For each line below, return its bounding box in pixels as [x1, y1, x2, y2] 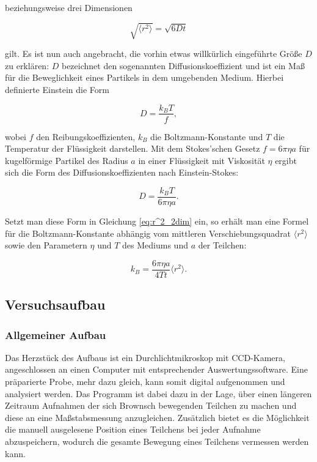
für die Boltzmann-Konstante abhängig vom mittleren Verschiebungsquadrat [5, 226, 291, 239]
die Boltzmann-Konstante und [150, 130, 263, 143]
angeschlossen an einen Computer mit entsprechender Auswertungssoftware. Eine [5, 363, 308, 376]
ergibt [275, 154, 297, 166]
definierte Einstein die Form [5, 83, 109, 95]
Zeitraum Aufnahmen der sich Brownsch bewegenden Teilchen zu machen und [5, 399, 297, 412]
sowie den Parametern [5, 239, 87, 251]
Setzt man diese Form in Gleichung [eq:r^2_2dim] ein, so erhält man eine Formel [5, 215, 309, 228]
